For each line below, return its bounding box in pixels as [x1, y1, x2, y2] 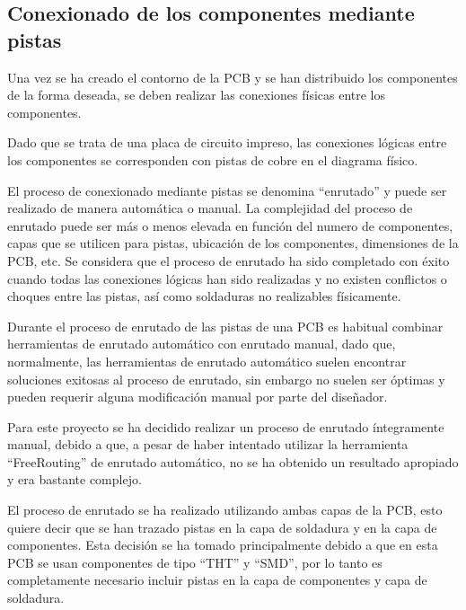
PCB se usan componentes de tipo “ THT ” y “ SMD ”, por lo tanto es [7, 553, 382, 571]
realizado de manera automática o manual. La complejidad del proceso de [7, 199, 413, 217]
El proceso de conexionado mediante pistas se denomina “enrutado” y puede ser [7, 181, 447, 199]
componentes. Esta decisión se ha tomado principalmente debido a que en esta [7, 535, 438, 554]
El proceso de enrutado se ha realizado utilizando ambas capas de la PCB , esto [7, 500, 443, 519]
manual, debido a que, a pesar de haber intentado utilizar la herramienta [7, 435, 409, 454]
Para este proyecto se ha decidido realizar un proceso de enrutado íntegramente [7, 417, 444, 436]
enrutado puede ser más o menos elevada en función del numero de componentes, [7, 216, 453, 234]
